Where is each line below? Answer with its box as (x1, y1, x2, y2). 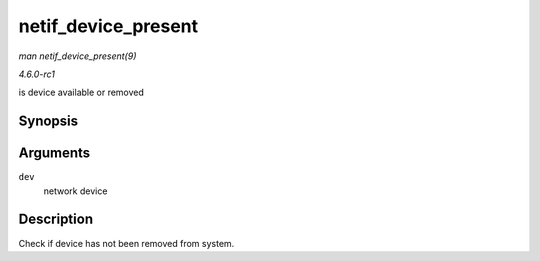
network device (43, 185, 108, 197)
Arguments (18, 145, 91, 162)
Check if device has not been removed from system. (18, 237, 235, 249)
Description (18, 211, 94, 228)
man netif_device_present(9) (18, 50, 137, 62)
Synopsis (18, 113, 79, 130)
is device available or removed (18, 86, 145, 99)
